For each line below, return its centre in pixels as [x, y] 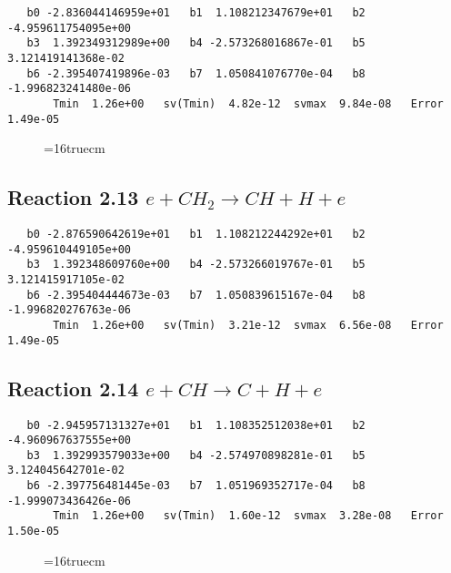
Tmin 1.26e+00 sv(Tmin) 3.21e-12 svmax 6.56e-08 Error [248, 325]
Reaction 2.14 [73, 388]
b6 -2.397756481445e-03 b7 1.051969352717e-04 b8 [196, 486]
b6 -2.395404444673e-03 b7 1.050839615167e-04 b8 [196, 295]
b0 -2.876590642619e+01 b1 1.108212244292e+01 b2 [196, 235]
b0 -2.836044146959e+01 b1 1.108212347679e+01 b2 [196, 13]
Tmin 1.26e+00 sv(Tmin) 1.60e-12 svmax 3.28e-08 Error [248, 516]
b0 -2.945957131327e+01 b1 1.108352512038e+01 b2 [196, 425]
